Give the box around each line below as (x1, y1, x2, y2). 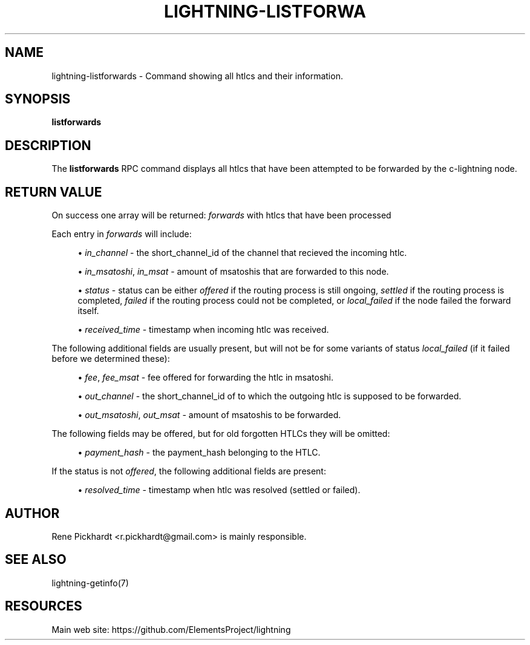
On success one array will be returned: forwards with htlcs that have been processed (51, 210, 391, 221)
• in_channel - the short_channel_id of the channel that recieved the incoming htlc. (77, 247, 407, 258)
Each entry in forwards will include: (51, 229, 192, 240)
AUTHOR (5, 505, 60, 521)
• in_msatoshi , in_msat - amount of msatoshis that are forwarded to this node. (77, 266, 389, 277)
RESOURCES (5, 598, 82, 614)
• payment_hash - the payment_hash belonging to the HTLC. (77, 447, 321, 458)
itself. (77, 306, 99, 316)
